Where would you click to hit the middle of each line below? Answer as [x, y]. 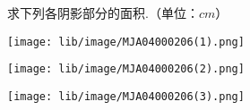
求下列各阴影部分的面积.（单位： [103, 13]
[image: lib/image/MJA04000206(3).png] [126, 96]
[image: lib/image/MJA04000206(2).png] [126, 69]
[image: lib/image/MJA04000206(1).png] [126, 42]
